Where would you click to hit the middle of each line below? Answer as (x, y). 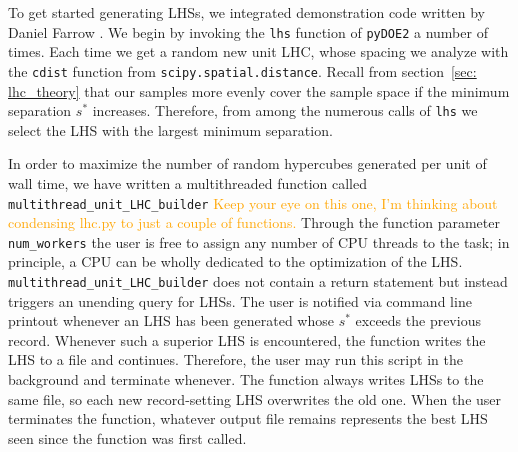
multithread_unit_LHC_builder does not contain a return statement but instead (258, 281)
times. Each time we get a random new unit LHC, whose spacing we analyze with (258, 51)
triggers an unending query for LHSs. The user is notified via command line (240, 300)
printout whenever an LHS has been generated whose (171, 320)
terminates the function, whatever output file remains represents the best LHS (248, 418)
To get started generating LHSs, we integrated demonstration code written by (246, 12)
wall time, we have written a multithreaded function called (188, 182)
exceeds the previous (418, 320)
